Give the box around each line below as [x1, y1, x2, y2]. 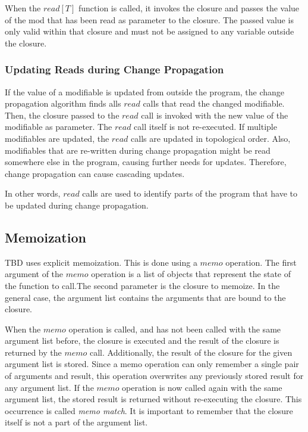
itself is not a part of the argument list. [5, 416, 148, 428]
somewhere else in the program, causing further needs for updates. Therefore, [5, 156, 287, 168]
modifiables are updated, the [5, 132, 109, 144]
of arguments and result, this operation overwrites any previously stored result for [5, 369, 304, 382]
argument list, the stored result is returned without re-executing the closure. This [5, 393, 302, 405]
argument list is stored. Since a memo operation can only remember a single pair [5, 358, 299, 370]
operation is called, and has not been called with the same [68, 322, 281, 335]
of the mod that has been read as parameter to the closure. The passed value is [5, 13, 294, 26]
